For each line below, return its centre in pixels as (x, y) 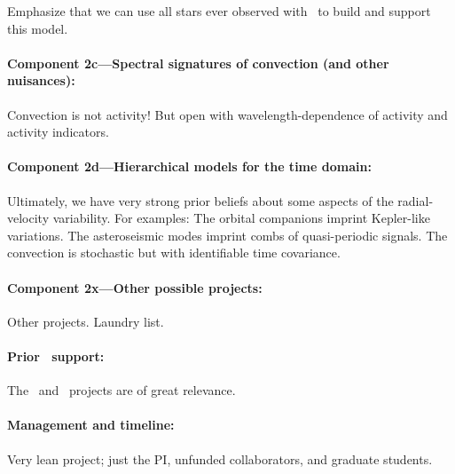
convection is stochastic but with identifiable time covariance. (174, 253)
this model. (38, 28)
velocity (28, 218)
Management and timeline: (91, 425)
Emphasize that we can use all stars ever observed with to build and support (219, 11)
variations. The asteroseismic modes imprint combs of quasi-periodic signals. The (227, 235)
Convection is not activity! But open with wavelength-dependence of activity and (227, 114)
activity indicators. (58, 132)
